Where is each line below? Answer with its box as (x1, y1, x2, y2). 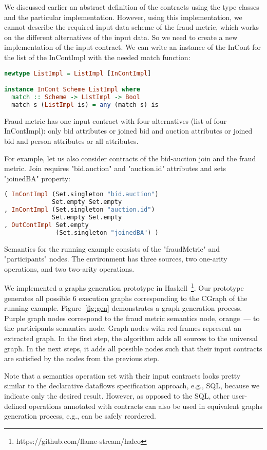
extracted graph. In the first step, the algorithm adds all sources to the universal (4, 332, 258, 343)
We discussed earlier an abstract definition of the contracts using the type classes (4, 2, 259, 12)
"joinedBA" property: (4, 173, 70, 183)
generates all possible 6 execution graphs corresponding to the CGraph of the (4, 292, 247, 303)
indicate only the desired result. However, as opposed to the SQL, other (4, 390, 230, 401)
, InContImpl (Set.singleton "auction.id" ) (4, 206, 155, 214)
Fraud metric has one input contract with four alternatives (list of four (4, 115, 227, 126)
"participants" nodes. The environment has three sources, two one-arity (4, 253, 227, 264)
